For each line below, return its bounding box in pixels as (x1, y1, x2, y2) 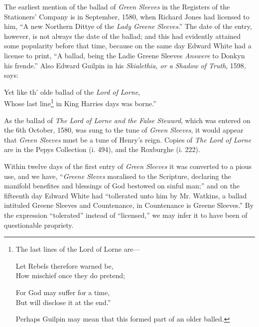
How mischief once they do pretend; (15, 270, 125, 281)
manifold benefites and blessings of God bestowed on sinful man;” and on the (4, 180, 240, 191)
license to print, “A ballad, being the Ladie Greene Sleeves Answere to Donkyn (4, 50, 245, 60)
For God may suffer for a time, (15, 287, 110, 297)
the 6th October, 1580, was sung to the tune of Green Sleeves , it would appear (4, 125, 244, 135)
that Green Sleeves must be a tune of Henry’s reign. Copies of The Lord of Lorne (4, 134, 252, 145)
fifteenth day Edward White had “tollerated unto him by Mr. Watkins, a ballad (4, 190, 247, 200)
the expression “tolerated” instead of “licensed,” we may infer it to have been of (4, 209, 248, 220)
